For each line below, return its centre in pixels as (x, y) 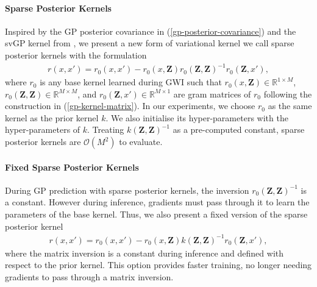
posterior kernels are (43, 142)
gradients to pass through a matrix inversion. (89, 276)
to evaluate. (141, 142)
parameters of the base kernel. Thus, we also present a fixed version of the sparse (156, 214)
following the (288, 94)
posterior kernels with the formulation (76, 55)
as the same (290, 106)
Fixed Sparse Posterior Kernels (72, 167)
